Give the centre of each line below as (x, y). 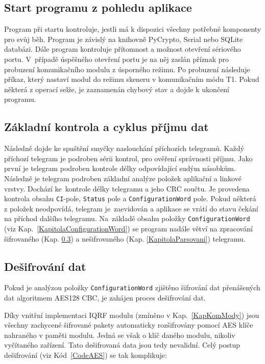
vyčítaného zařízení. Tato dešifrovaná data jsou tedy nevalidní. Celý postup (122, 345)
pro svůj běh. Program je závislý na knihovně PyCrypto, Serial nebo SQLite (124, 39)
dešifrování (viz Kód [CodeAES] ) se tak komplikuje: (86, 355)
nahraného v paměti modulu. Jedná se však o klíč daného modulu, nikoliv (120, 335)
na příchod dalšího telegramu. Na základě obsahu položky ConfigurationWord (127, 218)
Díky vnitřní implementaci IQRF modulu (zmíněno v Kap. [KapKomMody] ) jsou (132, 315)
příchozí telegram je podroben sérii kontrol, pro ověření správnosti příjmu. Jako (128, 158)
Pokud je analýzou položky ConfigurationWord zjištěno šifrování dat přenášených (132, 287)
